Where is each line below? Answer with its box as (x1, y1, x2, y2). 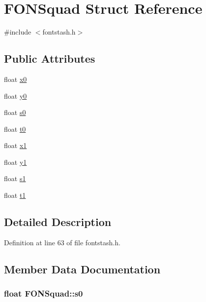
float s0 (4, 107, 26, 117)
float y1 (4, 156, 27, 167)
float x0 (4, 74, 27, 84)
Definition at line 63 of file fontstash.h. (4, 237, 120, 247)
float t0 (4, 123, 26, 134)
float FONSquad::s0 (4, 287, 83, 300)
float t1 (4, 190, 26, 200)
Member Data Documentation (4, 261, 161, 276)
